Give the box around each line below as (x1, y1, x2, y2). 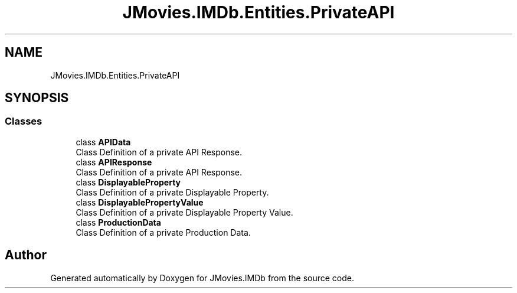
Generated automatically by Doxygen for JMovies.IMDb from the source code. (50, 272, 355, 283)
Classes (5, 115, 42, 128)
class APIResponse (76, 157, 152, 167)
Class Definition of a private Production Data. (76, 227, 251, 237)
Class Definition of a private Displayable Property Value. (76, 207, 293, 217)
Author (5, 248, 47, 263)
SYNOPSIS (5, 90, 69, 106)
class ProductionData (76, 217, 161, 227)
